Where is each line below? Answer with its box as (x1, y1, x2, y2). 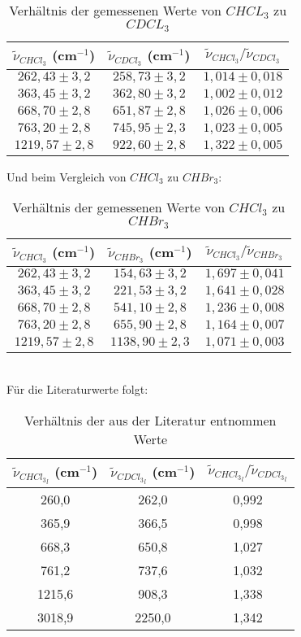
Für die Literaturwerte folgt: (6, 381, 148, 398)
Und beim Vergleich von (6, 168, 127, 185)
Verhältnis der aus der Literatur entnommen (24, 411, 277, 430)
